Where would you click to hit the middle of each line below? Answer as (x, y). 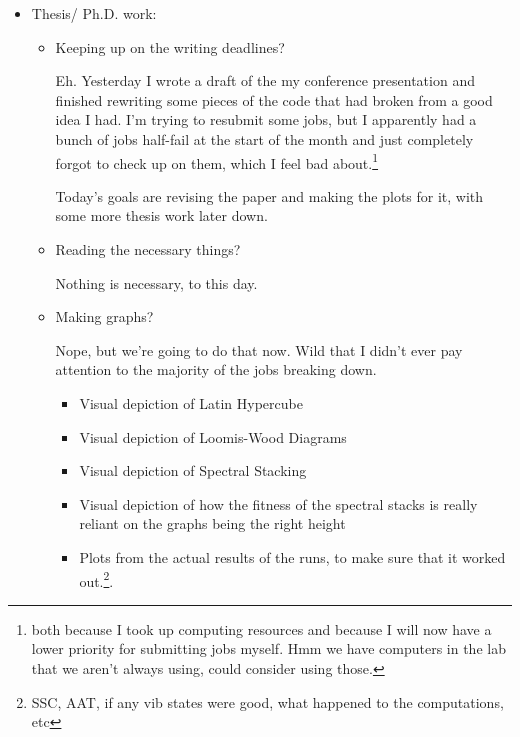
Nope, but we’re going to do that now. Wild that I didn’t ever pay (259, 349)
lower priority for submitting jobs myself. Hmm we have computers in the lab (268, 648)
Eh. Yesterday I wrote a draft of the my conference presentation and (265, 80)
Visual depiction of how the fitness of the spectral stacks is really (278, 503)
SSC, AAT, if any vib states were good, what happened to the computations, (267, 701)
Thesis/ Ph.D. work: (94, 13)
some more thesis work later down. (161, 215)
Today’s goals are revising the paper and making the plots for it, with (269, 195)
